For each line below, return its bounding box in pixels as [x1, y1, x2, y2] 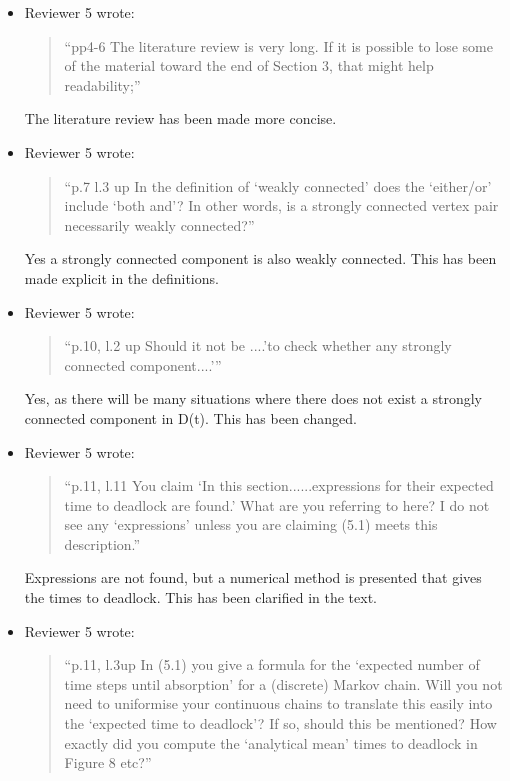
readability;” [64, 74, 141, 95]
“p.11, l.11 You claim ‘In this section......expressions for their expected [64, 475, 494, 496]
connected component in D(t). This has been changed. [24, 407, 357, 428]
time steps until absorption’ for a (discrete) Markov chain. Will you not [64, 673, 503, 694]
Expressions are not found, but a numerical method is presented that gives [24, 567, 482, 588]
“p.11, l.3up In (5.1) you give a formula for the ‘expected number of [64, 654, 480, 675]
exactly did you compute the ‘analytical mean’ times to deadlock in [64, 732, 478, 753]
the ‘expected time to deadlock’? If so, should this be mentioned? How [64, 713, 497, 734]
